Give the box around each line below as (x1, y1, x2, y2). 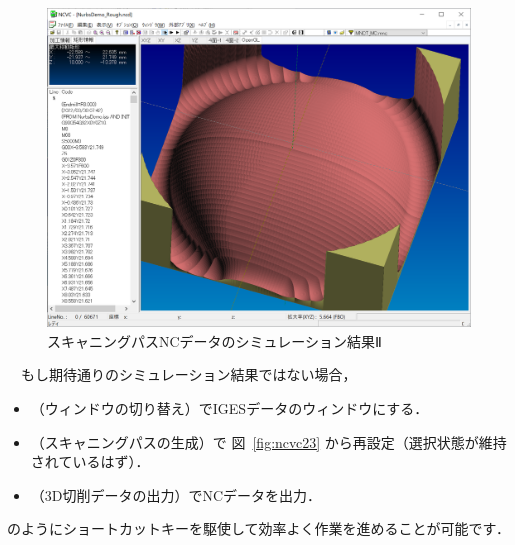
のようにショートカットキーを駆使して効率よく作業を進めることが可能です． (7, 518, 511, 539)
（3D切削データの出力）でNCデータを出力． (30, 484, 322, 505)
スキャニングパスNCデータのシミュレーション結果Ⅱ (47, 330, 382, 351)
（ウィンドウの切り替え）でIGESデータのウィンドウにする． (30, 398, 429, 419)
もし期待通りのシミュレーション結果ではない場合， (20, 364, 357, 385)
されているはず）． (30, 451, 150, 472)
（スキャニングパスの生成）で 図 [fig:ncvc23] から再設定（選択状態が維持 (30, 431, 507, 452)
